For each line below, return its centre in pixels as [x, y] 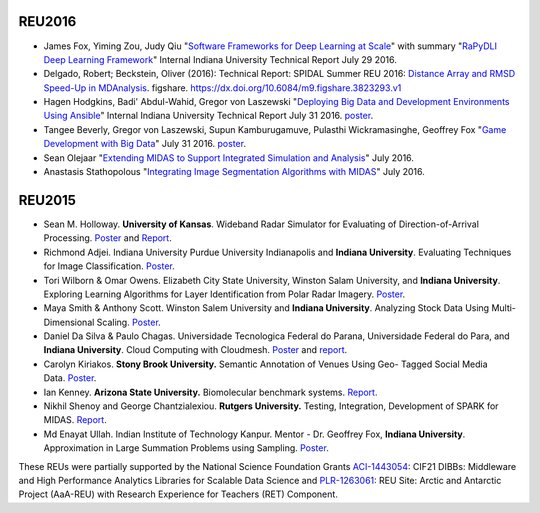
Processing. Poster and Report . [107, 238]
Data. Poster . [70, 378]
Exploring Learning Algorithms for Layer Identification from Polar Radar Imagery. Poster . [224, 294]
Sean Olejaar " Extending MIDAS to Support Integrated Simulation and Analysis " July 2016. [229, 157]
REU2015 [47, 200]
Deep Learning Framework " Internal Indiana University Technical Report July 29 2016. [220, 59]
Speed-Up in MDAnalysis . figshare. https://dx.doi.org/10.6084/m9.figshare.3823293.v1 [222, 87]
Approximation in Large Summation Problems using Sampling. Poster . [186, 448]
